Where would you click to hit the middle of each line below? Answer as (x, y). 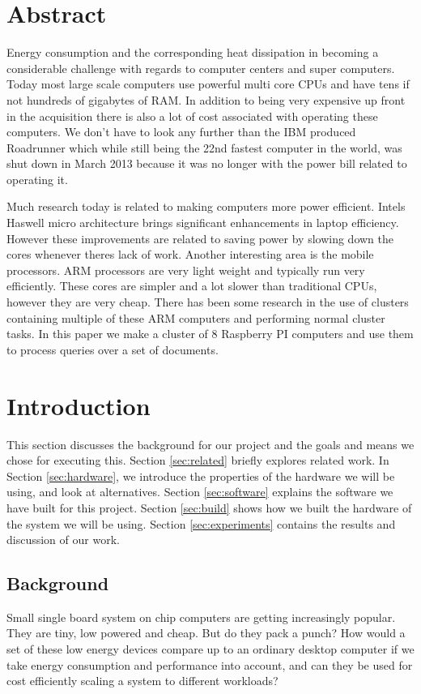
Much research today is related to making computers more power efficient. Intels (206, 206)
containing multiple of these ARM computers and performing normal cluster (196, 317)
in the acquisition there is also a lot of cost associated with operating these (192, 116)
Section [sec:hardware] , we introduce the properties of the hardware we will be (201, 476)
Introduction (79, 405)
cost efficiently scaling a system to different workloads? (142, 681)
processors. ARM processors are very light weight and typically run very (186, 270)
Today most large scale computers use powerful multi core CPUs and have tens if (208, 84)
